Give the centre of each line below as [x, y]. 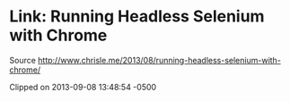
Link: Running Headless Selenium [137, 17]
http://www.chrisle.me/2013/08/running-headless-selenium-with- [159, 60]
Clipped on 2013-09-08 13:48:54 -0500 [83, 87]
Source [22, 60]
